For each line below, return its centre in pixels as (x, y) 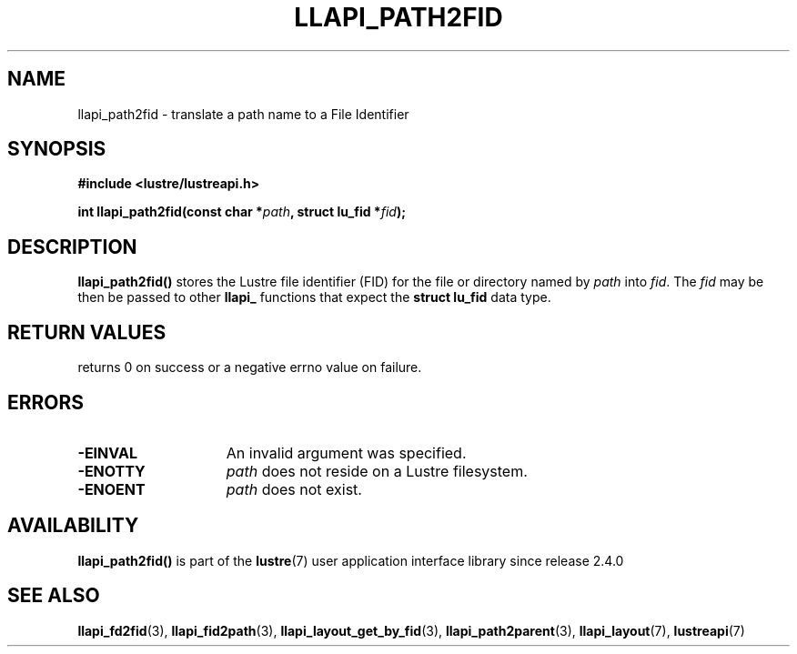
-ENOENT (111, 489)
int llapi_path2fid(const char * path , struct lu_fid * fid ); (242, 212)
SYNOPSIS (57, 149)
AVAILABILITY (73, 526)
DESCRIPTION (72, 247)
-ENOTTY (111, 471)
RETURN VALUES (87, 332)
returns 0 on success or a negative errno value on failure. (250, 367)
